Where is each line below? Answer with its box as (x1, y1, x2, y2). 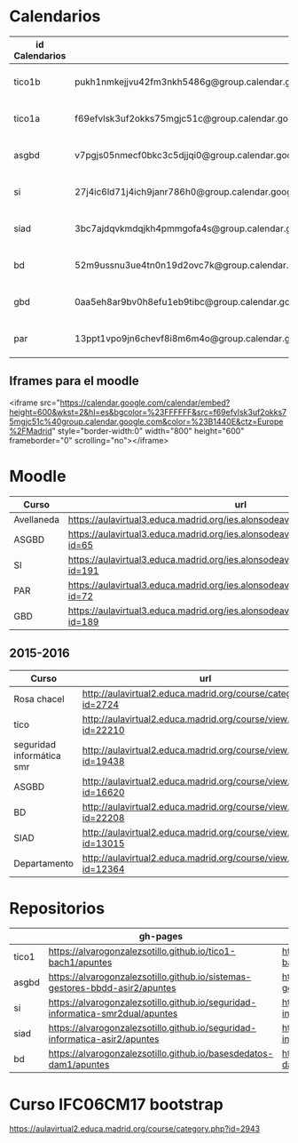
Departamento (13, 857, 74, 869)
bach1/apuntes (48, 956, 113, 969)
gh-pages (138, 931, 184, 943)
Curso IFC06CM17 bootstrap (9, 1094, 223, 1115)
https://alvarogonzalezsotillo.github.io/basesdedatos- (48, 1047, 274, 1059)
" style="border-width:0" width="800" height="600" (51, 425, 245, 436)
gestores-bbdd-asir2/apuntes (48, 982, 176, 995)
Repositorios (9, 898, 105, 918)
